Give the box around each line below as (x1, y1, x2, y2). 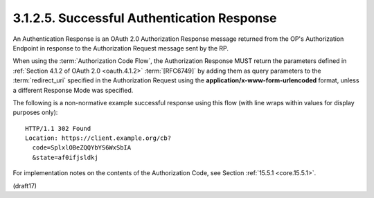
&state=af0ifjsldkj (32, 153, 98, 161)
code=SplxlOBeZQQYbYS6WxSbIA (32, 144, 132, 152)
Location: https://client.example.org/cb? (25, 134, 172, 142)
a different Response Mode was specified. (12, 86, 134, 94)
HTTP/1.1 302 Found (25, 125, 91, 132)
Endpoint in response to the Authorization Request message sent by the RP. (12, 44, 229, 52)
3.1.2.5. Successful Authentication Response (12, 10, 277, 26)
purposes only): (12, 108, 58, 117)
